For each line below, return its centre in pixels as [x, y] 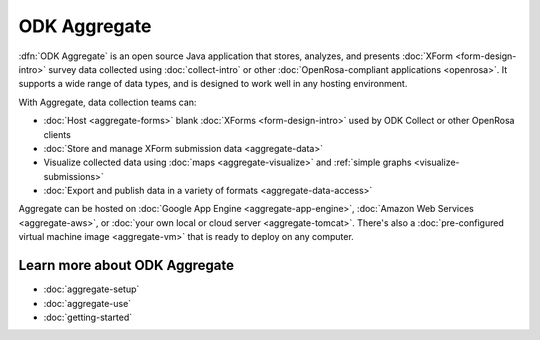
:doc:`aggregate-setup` [91, 289]
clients [57, 134]
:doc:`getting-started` [88, 317]
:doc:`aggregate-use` [87, 303]
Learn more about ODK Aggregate [126, 265]
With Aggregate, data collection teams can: [107, 102]
